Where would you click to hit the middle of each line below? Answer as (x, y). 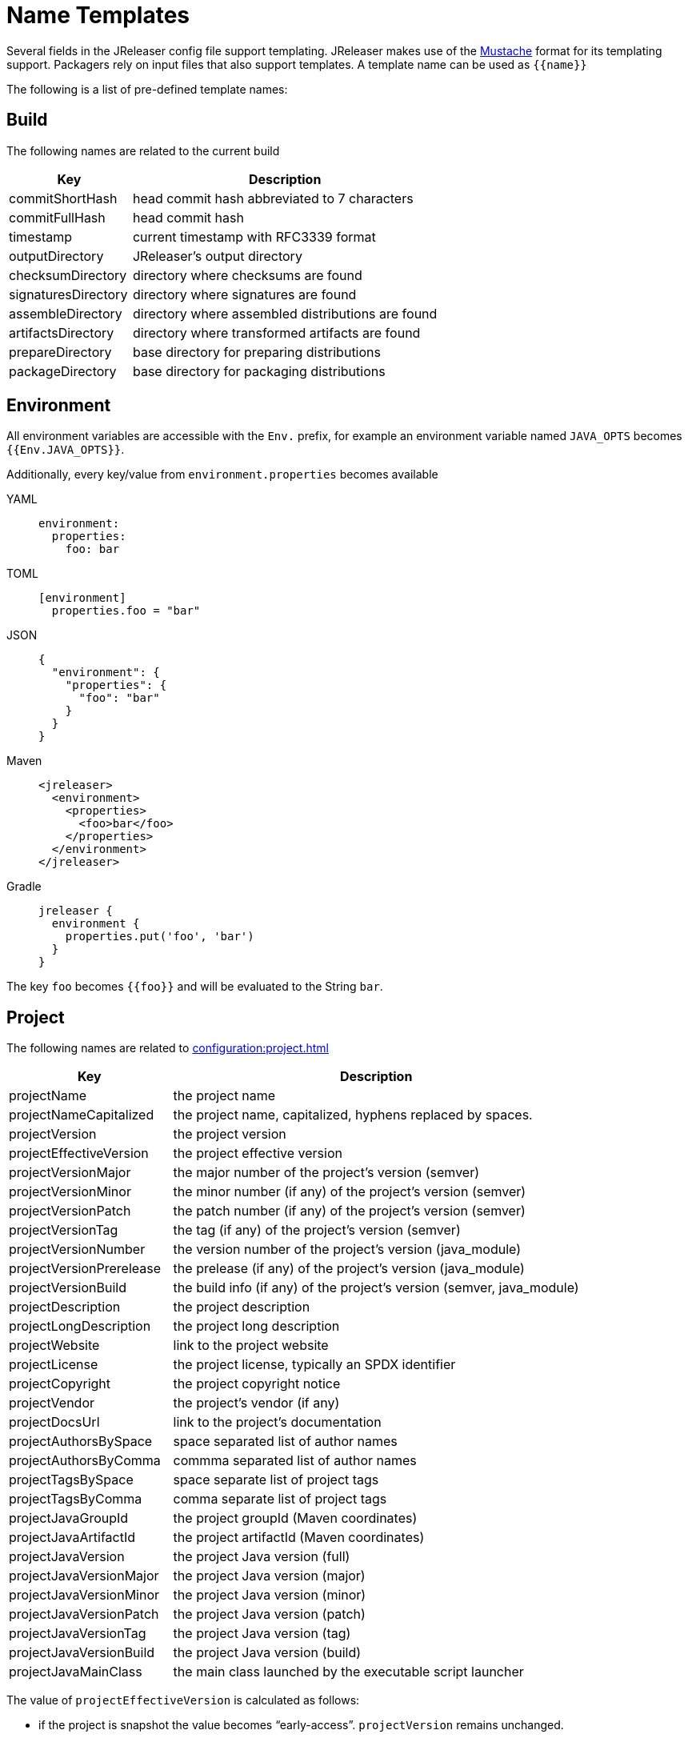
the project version (230, 1134)
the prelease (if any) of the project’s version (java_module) (349, 1269)
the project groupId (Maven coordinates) (295, 1518)
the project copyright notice (257, 1384)
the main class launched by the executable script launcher (348, 1672)
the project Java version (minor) (270, 1595)
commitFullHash (57, 217)
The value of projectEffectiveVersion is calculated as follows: (183, 1700)
